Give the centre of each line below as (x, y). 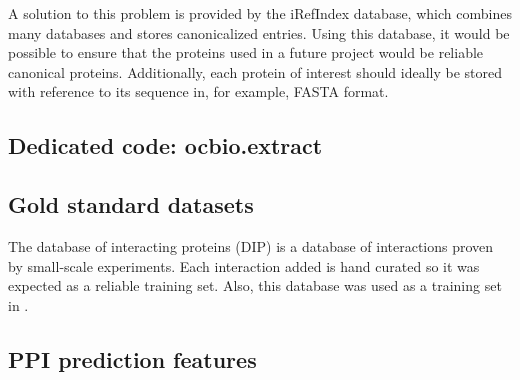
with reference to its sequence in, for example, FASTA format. (198, 91)
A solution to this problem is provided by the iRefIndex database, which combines (260, 13)
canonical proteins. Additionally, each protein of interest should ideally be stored (255, 71)
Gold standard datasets (131, 204)
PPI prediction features (132, 358)
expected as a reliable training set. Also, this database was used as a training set (255, 285)
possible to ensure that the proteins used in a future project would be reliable (246, 52)
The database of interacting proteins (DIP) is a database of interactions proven (251, 245)
